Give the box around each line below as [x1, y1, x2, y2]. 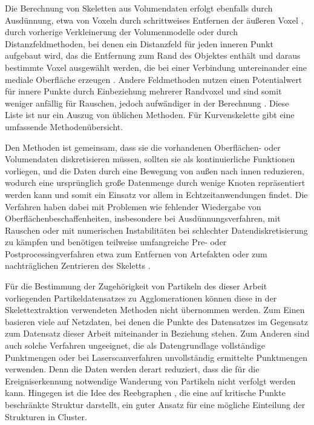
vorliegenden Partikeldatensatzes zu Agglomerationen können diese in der [5, 291, 277, 304]
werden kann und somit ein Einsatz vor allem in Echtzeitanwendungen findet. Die [5, 188, 308, 200]
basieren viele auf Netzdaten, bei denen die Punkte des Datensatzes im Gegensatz [5, 315, 308, 328]
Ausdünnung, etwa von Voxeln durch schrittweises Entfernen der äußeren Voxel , [5, 13, 304, 26]
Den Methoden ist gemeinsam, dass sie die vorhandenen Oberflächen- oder [5, 140, 281, 153]
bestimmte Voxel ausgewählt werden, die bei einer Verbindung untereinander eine [5, 61, 307, 73]
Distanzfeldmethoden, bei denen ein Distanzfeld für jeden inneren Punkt [5, 37, 273, 50]
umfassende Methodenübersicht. [5, 120, 123, 133]
